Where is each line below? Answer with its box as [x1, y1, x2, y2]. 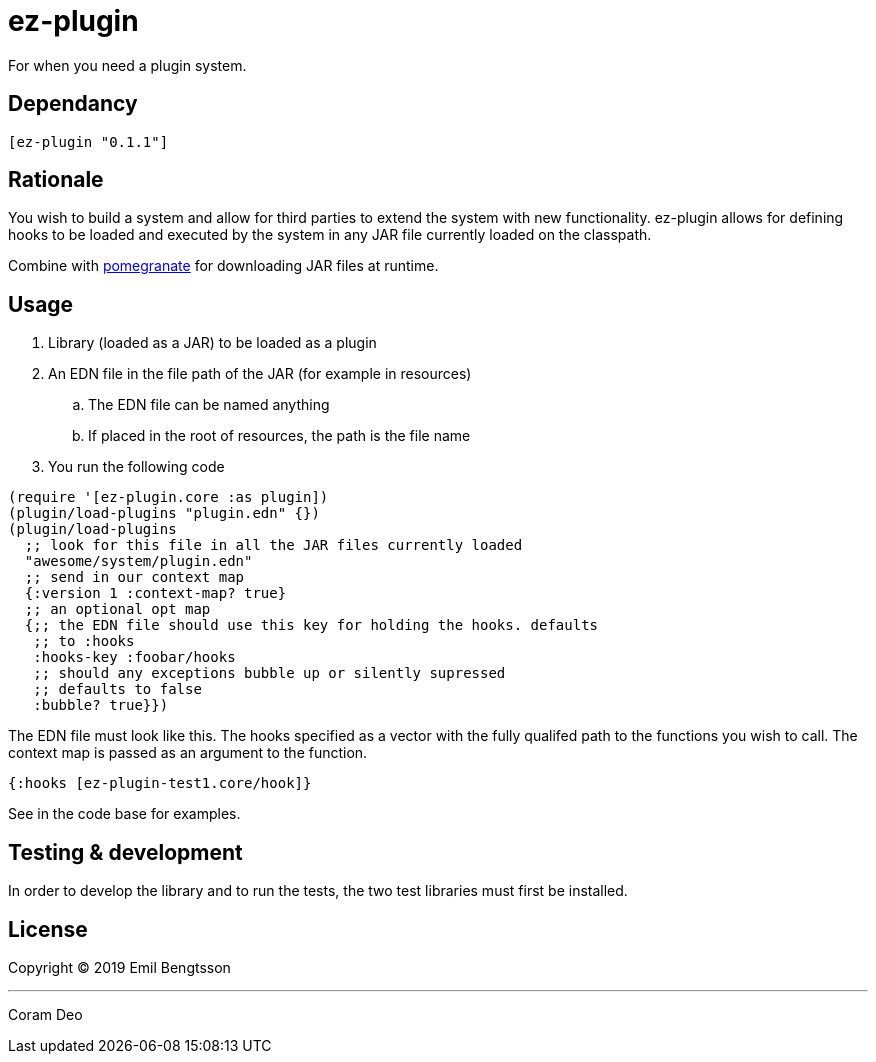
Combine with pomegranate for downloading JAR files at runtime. [8, 257, 439, 275]
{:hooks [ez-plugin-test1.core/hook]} [8, 775, 312, 792]
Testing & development [8, 839, 243, 865]
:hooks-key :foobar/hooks [33, 649, 236, 666]
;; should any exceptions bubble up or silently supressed [33, 665, 506, 682]
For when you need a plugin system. [8, 56, 247, 74]
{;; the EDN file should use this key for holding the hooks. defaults [24, 617, 599, 634]
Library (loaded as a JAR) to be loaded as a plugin [48, 334, 377, 352]
